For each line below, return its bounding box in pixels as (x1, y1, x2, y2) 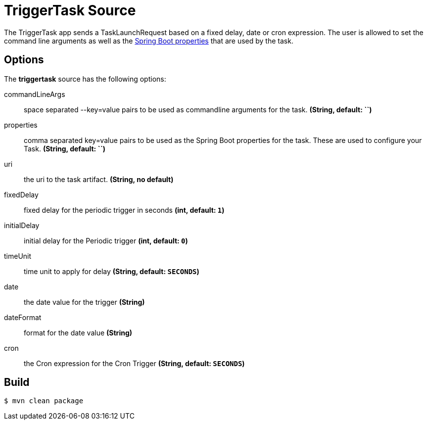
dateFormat (4, 313, 42, 322)
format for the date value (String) (24, 328, 133, 337)
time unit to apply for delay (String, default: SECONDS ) (24, 267, 199, 276)
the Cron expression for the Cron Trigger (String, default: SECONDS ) (24, 359, 245, 368)
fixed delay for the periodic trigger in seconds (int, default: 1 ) (24, 205, 225, 214)
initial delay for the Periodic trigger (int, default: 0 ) (24, 236, 188, 245)
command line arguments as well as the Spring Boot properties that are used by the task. (4, 36, 293, 45)
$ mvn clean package (4, 397, 84, 405)
